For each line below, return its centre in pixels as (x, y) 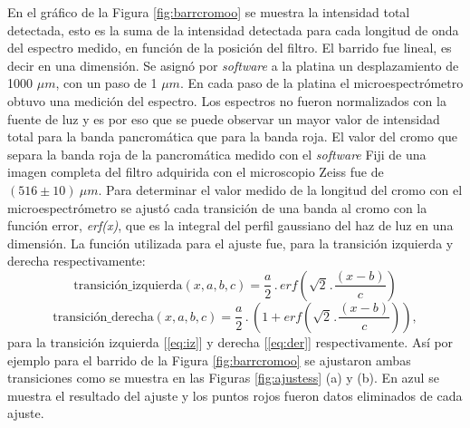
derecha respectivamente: (77, 261)
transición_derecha (103, 317)
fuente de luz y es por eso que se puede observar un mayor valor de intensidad (224, 118)
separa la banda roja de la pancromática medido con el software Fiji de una (217, 154)
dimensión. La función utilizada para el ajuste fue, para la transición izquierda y (230, 243)
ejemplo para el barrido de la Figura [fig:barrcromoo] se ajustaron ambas (209, 360)
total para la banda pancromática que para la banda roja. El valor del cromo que (233, 136)
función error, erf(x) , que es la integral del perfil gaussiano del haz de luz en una (230, 225)
